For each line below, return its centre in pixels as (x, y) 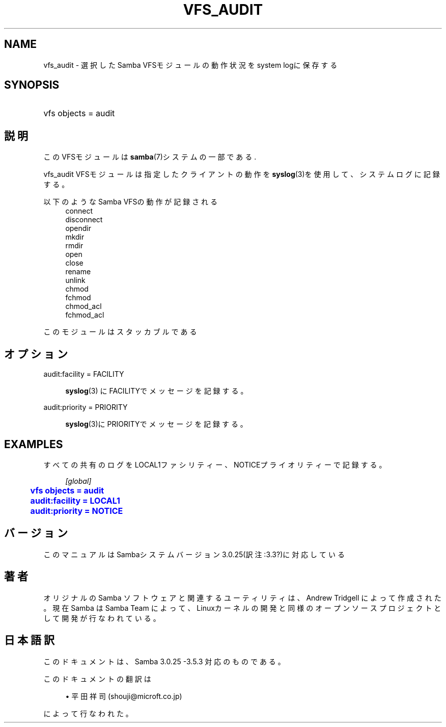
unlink (75, 280)
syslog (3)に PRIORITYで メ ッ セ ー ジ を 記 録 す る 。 (156, 424)
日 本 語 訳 (29, 640)
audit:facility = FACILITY (84, 374)
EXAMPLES (34, 444)
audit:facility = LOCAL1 (75, 500)
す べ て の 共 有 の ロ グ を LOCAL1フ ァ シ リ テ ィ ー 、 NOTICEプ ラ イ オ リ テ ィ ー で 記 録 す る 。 (215, 464)
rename (78, 272)
